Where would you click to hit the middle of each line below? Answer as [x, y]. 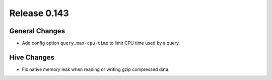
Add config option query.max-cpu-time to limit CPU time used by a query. [101, 43]
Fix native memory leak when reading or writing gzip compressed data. [96, 69]
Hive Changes [32, 57]
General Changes [37, 31]
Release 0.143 [39, 13]
